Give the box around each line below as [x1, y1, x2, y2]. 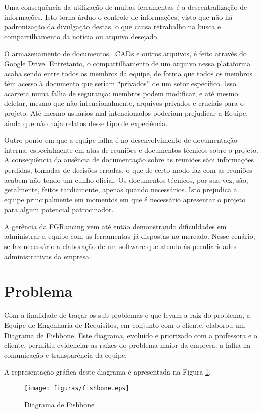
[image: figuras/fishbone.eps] [24, 384, 129, 392]
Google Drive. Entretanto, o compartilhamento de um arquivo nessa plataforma [4, 58, 251, 68]
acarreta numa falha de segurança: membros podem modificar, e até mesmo [4, 88, 238, 98]
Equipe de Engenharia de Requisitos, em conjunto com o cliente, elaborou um [4, 319, 245, 330]
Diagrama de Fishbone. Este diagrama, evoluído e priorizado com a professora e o [4, 329, 257, 340]
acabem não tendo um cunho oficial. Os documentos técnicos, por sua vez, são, [4, 174, 248, 185]
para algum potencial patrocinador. [4, 204, 114, 215]
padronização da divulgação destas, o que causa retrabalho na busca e [4, 21, 221, 32]
